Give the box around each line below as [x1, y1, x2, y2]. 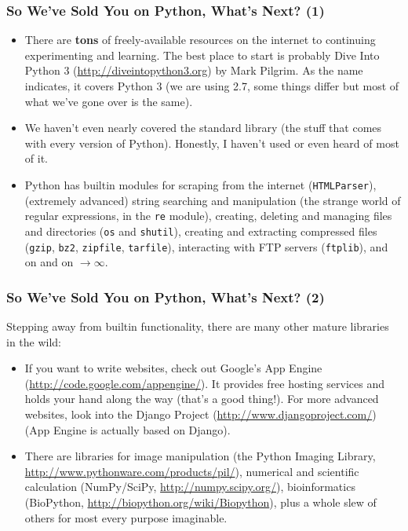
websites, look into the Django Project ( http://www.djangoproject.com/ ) [24, 405, 377, 422]
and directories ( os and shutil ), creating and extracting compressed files [24, 222, 377, 239]
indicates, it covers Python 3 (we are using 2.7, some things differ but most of [24, 78, 399, 93]
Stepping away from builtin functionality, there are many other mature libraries [6, 318, 389, 334]
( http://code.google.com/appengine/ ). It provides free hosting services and [24, 375, 384, 391]
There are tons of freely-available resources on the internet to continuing [24, 31, 376, 48]
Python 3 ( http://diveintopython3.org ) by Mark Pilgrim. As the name [24, 62, 363, 79]
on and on [24, 254, 74, 270]
